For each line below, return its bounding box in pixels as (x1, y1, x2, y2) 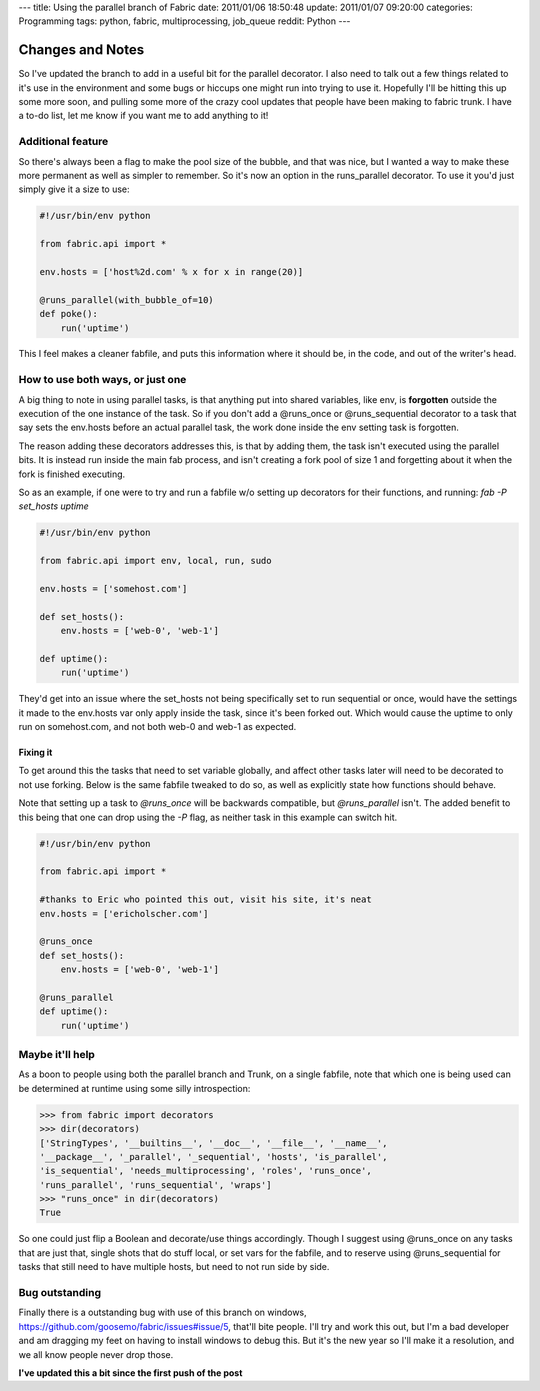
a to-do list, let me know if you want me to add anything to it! (18, 110, 269, 122)
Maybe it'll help (18, 1048, 95, 1061)
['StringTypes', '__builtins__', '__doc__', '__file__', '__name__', (39, 1137, 388, 1149)
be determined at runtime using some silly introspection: (18, 1082, 251, 1094)
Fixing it (18, 746, 53, 759)
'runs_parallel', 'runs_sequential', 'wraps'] (39, 1179, 272, 1190)
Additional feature (18, 135, 109, 149)
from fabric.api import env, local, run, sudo (39, 555, 272, 567)
